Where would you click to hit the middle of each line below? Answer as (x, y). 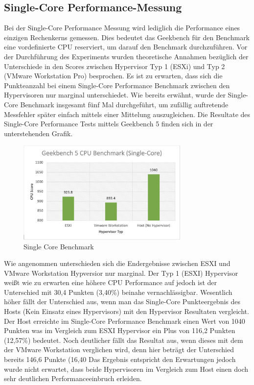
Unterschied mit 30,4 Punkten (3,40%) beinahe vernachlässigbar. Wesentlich (118, 292)
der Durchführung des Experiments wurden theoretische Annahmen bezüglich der (126, 56)
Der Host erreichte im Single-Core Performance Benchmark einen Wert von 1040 (125, 321)
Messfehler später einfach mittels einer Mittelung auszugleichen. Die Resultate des (127, 114)
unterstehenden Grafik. (38, 133)
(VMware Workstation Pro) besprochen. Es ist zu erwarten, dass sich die (113, 76)
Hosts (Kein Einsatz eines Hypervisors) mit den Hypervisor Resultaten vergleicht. (127, 311)
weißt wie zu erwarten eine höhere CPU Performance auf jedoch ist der (111, 282)
